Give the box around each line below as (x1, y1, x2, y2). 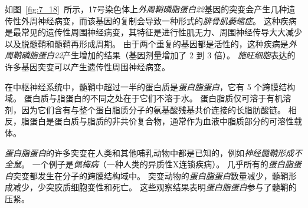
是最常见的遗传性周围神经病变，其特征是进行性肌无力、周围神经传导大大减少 (5, 26, 302, 38)
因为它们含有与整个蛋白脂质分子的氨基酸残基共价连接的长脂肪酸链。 (21, 103, 286, 115)
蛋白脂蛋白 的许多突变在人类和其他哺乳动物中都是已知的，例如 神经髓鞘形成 (5, 146, 294, 159)
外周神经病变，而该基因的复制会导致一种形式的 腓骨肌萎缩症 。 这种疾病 (21, 14, 297, 27)
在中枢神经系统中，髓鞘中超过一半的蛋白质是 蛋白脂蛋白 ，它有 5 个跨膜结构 (5, 80, 296, 93)
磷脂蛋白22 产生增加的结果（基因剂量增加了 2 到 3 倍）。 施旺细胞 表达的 (21, 49, 296, 61)
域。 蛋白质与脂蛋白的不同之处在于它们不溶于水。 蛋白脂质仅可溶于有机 (5, 92, 283, 104)
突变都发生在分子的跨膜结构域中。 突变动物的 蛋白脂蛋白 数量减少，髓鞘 (13, 169, 289, 181)
